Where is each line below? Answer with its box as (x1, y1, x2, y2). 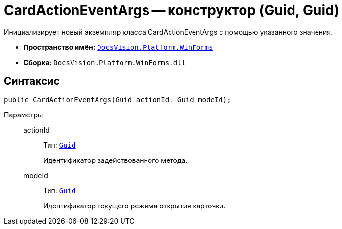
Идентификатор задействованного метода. (43, 156, 188, 164)
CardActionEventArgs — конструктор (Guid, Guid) (4, 2, 340, 19)
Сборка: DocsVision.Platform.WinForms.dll (24, 58, 186, 67)
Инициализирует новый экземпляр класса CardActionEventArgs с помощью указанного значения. (4, 27, 333, 36)
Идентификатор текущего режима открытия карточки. (43, 201, 226, 210)
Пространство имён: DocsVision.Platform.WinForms (24, 43, 213, 51)
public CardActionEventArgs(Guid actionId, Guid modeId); (4, 95, 231, 104)
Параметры (4, 110, 43, 119)
